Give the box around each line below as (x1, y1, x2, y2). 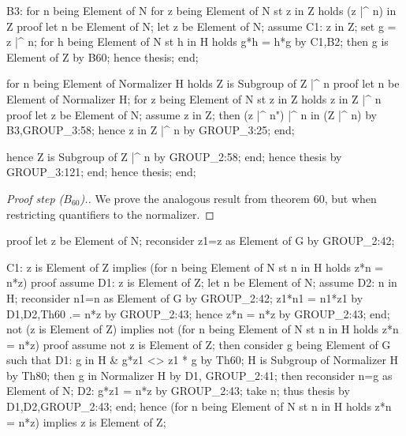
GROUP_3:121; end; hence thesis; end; (6, 163, 196, 180)
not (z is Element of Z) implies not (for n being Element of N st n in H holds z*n (6, 321, 399, 337)
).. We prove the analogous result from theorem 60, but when (80, 190, 377, 206)
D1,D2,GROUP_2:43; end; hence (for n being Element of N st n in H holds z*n (6, 398, 392, 415)
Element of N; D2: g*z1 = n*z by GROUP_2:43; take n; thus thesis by (6, 382, 350, 399)
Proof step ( (6, 190, 64, 206)
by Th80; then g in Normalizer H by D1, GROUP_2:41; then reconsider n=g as (6, 366, 393, 383)
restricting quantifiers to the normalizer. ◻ (6, 205, 214, 222)
